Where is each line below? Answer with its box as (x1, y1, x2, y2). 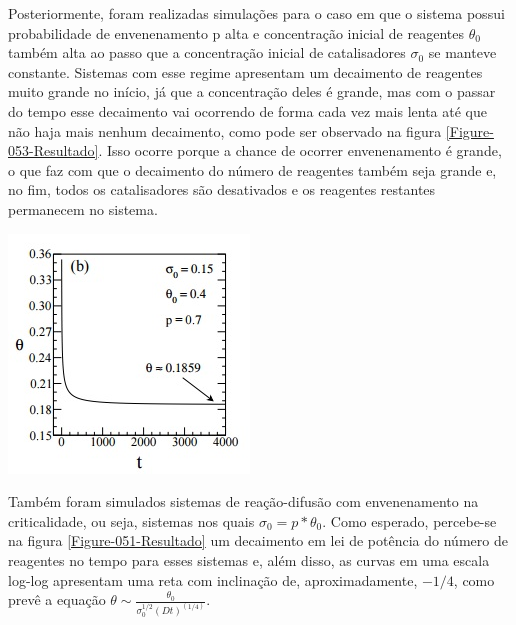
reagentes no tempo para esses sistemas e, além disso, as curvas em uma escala (8, 549, 490, 570)
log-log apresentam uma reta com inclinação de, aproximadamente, (8, 569, 418, 590)
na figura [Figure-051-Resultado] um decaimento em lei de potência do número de (8, 530, 508, 551)
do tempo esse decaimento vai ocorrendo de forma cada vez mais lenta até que (8, 100, 487, 121)
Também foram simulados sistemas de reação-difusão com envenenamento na (8, 491, 479, 512)
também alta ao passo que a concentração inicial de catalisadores (8, 42, 406, 63)
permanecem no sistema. (8, 198, 158, 219)
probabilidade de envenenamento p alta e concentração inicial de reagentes (8, 22, 464, 43)
